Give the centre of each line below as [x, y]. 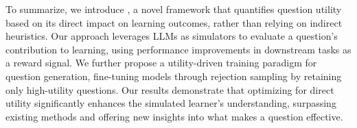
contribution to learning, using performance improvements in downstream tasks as [178, 49]
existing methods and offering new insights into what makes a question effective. [174, 116]
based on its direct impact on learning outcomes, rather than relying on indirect [174, 22]
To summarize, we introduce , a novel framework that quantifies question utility [174, 9]
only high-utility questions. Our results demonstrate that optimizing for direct [170, 89]
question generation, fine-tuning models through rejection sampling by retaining [174, 76]
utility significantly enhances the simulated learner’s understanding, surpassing [171, 103]
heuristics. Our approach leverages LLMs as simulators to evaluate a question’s [172, 36]
